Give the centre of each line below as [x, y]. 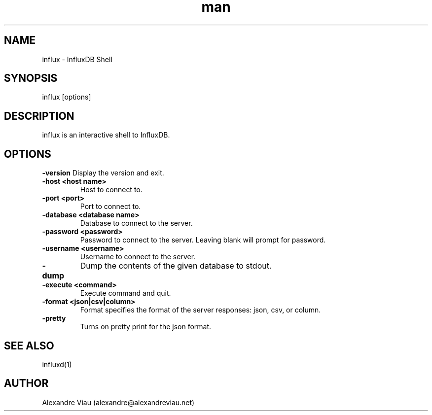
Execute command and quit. [126, 293]
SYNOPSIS [31, 78]
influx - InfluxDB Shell [77, 59]
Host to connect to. [111, 190]
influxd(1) [57, 364]
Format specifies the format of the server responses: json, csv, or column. [200, 310]
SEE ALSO [29, 346]
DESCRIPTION [39, 116]
